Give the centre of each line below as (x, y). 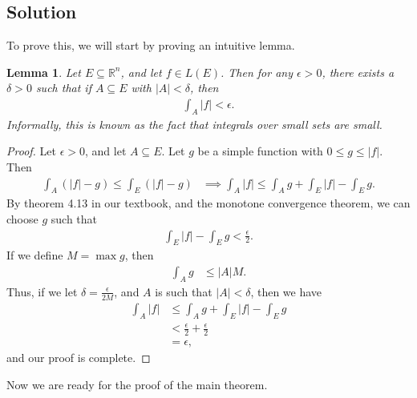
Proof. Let (31, 151)
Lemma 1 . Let (44, 72)
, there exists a (358, 72)
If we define (35, 255)
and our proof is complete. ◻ (79, 357)
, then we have (286, 291)
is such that (184, 291)
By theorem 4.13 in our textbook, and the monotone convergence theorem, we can (208, 203)
